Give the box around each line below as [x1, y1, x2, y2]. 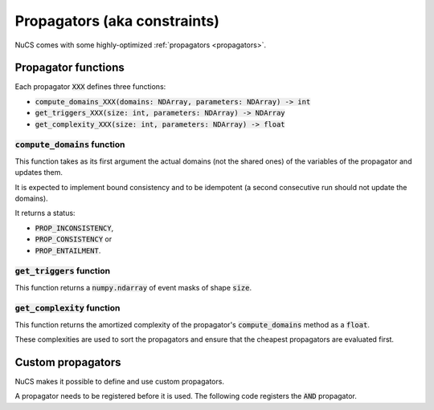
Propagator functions [14, 61, 125, 75]
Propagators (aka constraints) [14, 12, 220, 30]
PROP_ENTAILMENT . [35, 246, 101, 255]
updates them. [14, 168, 63, 177]
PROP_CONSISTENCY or [35, 234, 113, 244]
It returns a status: [14, 209, 76, 218]
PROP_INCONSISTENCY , [35, 223, 114, 233]
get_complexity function [14, 302, 121, 314]
